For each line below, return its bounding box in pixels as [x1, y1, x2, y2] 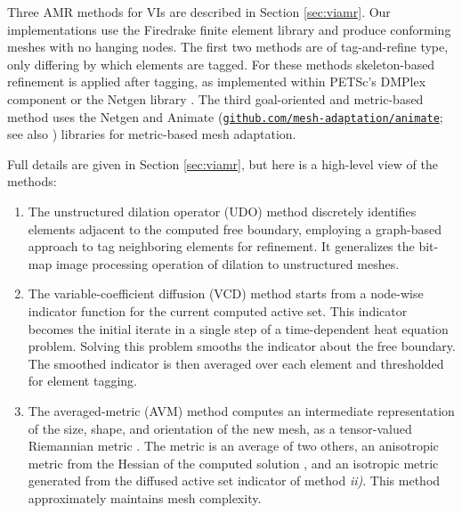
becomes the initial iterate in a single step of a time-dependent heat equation [28, 319, 449, 338]
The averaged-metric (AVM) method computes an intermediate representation [28, 401, 455, 419]
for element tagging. [28, 371, 137, 390]
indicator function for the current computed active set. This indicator [28, 301, 408, 320]
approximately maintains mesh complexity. [28, 488, 262, 507]
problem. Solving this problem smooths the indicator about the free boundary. [28, 337, 456, 355]
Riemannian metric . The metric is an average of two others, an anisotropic [28, 436, 439, 455]
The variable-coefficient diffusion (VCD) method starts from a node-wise [28, 284, 424, 303]
